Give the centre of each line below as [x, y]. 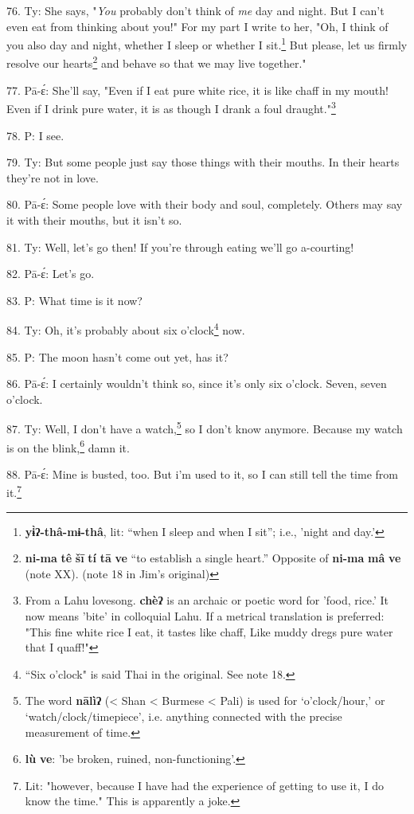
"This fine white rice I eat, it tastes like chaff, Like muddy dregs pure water [209, 631]
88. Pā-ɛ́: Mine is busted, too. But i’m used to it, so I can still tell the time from [202, 474]
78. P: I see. [35, 135]
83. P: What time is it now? [74, 300]
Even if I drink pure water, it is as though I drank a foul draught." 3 [171, 107]
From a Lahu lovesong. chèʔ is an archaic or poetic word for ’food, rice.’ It [207, 600]
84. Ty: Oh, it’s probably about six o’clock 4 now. [126, 329]
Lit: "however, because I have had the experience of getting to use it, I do [204, 785]
